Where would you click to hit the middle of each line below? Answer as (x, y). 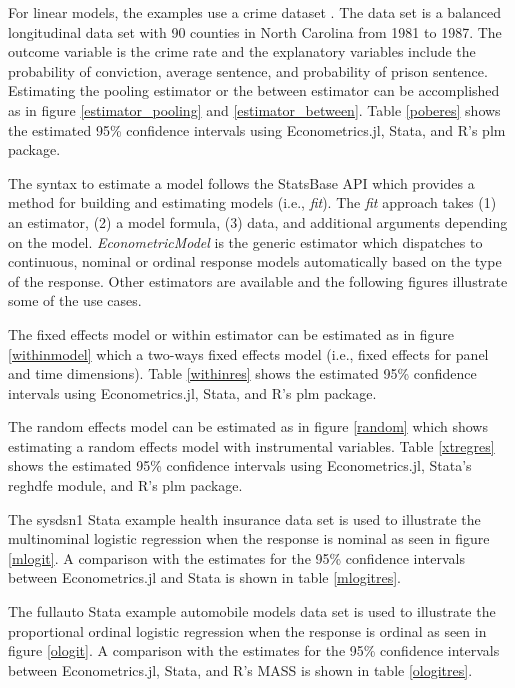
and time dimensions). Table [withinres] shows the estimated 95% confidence (242, 373)
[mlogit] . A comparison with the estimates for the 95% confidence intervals (236, 557)
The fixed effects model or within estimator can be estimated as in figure (231, 333)
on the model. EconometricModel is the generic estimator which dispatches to (245, 241)
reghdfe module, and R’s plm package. (125, 485)
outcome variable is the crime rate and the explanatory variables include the (242, 51)
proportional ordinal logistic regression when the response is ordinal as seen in (247, 630)
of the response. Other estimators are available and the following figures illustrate (258, 280)
